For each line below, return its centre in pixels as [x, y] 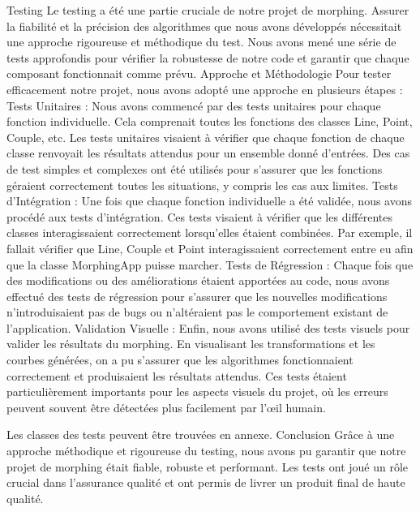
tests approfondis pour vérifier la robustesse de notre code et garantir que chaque [208, 57]
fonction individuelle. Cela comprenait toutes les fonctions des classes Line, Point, [210, 121]
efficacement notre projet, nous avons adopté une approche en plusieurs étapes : [205, 89]
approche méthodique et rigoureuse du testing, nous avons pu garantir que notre [206, 451]
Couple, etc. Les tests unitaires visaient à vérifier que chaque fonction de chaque [206, 137]
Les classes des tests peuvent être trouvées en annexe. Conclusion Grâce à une [201, 435]
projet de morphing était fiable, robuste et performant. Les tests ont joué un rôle [208, 466]
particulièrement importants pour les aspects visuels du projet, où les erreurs [197, 392]
